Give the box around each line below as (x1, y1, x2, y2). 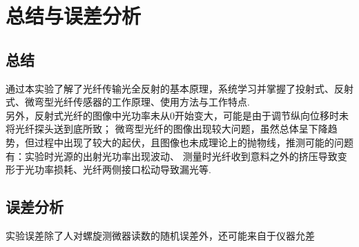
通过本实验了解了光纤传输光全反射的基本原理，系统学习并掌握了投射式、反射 (6, 81, 353, 95)
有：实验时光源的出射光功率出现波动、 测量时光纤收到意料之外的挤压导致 (6, 148, 338, 163)
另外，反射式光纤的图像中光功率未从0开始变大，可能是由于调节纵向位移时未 (6, 108, 349, 122)
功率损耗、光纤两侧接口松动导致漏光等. (34, 162, 211, 177)
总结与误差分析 (6, 1, 142, 30)
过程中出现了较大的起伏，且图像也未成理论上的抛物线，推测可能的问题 (34, 135, 353, 149)
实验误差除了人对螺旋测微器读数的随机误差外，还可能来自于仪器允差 (6, 228, 315, 242)
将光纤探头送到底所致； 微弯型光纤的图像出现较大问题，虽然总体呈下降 (6, 121, 328, 136)
